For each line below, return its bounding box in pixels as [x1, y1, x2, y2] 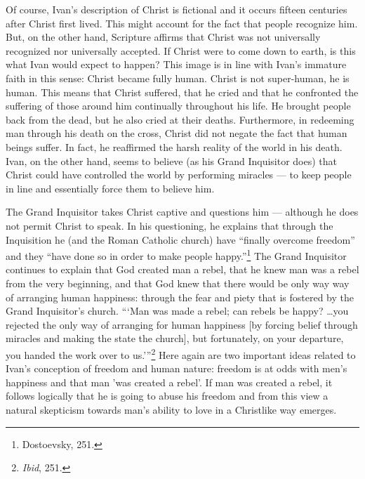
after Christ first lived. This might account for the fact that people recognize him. [6, 15, 358, 30]
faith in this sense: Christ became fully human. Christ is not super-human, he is [6, 70, 350, 85]
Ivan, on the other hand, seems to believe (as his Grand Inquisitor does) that [6, 153, 338, 168]
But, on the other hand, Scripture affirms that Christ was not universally [6, 29, 321, 44]
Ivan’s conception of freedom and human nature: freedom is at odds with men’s [6, 361, 347, 376]
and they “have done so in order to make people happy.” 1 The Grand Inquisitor [6, 247, 347, 263]
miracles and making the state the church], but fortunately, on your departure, [6, 331, 344, 346]
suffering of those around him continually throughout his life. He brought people [6, 98, 351, 113]
